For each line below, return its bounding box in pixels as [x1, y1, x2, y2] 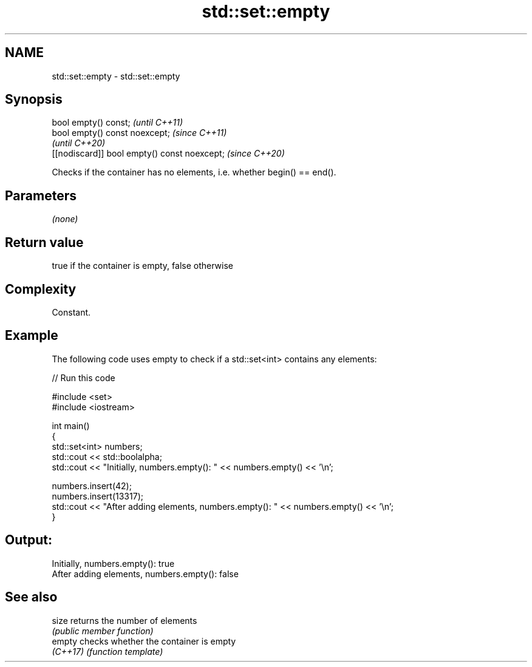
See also [5, 589, 58, 605]
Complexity [5, 281, 77, 297]
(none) [52, 214, 78, 225]
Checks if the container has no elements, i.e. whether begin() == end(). [52, 167, 336, 178]
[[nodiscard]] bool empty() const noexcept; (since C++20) [52, 148, 285, 159]
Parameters [5, 188, 77, 203]
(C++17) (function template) [52, 646, 163, 657]
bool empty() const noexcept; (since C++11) [52, 127, 227, 138]
